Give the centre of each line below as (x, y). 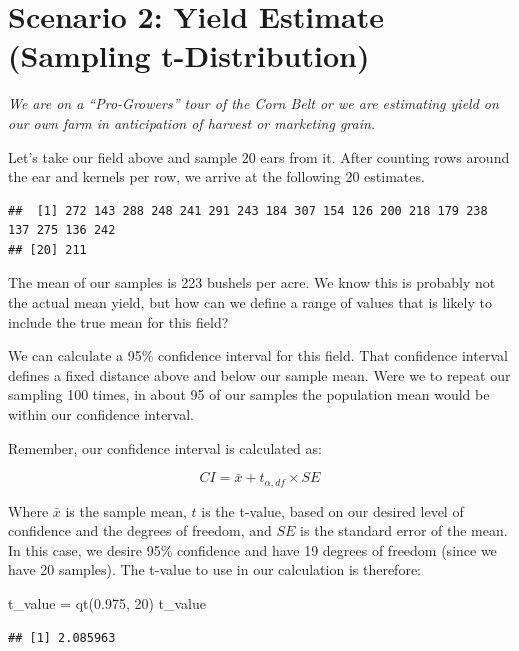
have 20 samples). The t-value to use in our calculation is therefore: (214, 569)
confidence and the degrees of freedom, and (140, 530)
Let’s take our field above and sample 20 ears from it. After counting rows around (259, 156)
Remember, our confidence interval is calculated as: (165, 447)
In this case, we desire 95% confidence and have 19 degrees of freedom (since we (252, 549)
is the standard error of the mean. (404, 530)
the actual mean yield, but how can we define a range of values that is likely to (250, 302)
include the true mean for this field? (118, 321)
